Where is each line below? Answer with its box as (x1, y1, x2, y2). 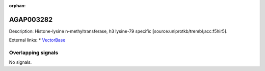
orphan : (9, 3, 26, 8)
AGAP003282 (9, 15, 53, 24)
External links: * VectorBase (9, 37, 66, 43)
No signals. (9, 59, 32, 65)
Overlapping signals (9, 49, 58, 56)
